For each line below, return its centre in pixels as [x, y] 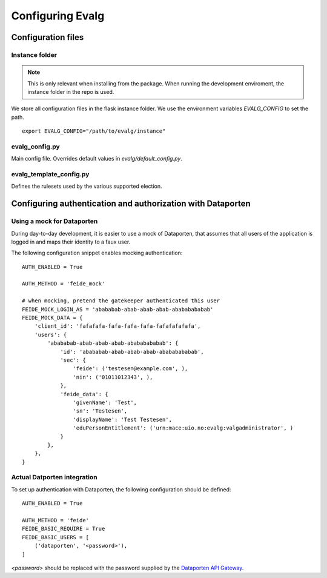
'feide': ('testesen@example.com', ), [130, 369]
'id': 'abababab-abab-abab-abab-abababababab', [132, 352]
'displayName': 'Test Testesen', [123, 419]
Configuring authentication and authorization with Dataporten [131, 204]
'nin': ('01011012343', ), [113, 377]
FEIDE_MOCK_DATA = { [52, 318]
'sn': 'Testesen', [100, 411]
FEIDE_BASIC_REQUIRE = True [64, 529]
